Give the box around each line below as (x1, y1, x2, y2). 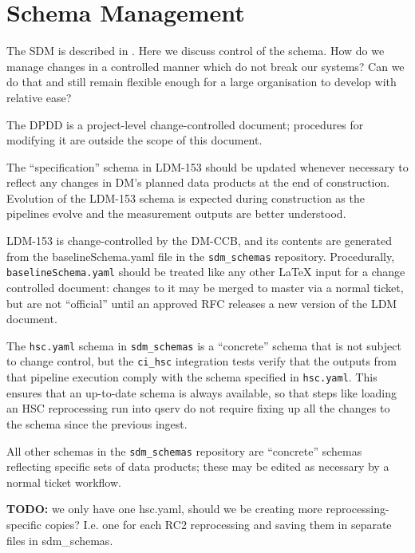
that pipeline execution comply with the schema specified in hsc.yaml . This (6, 369, 377, 385)
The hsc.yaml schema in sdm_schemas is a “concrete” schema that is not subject (6, 337, 401, 354)
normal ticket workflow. (6, 473, 121, 490)
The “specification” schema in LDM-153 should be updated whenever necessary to (6, 158, 409, 175)
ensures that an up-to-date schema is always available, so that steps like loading (6, 384, 397, 401)
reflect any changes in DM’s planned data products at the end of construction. (6, 174, 390, 191)
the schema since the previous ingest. (6, 415, 188, 432)
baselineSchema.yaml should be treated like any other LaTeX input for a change (6, 263, 405, 280)
